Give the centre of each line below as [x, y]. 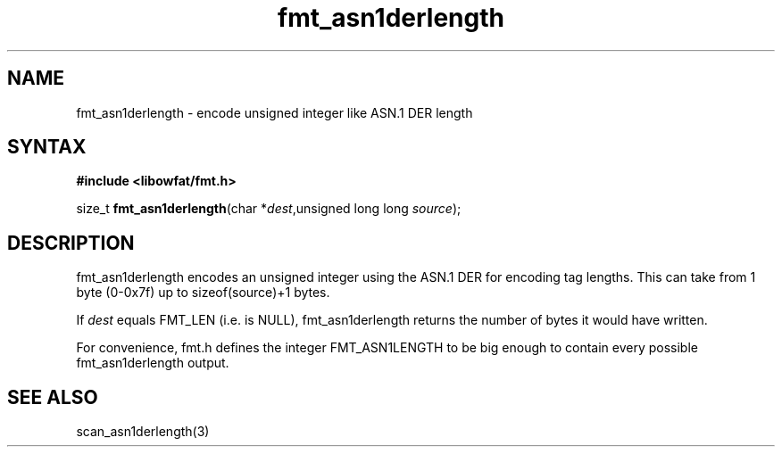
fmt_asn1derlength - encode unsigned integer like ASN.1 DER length [275, 112]
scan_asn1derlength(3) [143, 432]
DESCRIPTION [71, 243]
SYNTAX [47, 147]
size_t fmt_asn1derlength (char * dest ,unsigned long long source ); [269, 209]
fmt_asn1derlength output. [153, 363]
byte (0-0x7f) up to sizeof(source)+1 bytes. [203, 293]
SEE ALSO [53, 397]
